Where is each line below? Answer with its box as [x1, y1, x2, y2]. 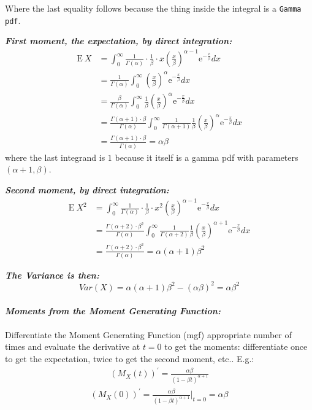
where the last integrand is [5, 150, 105, 163]
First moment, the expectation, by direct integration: [5, 34, 232, 47]
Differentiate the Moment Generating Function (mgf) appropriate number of [5, 328, 292, 341]
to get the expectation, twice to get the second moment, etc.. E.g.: [5, 352, 254, 365]
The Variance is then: [5, 268, 99, 281]
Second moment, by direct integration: [5, 183, 169, 196]
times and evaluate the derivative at [5, 340, 140, 353]
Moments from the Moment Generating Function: [5, 304, 221, 317]
